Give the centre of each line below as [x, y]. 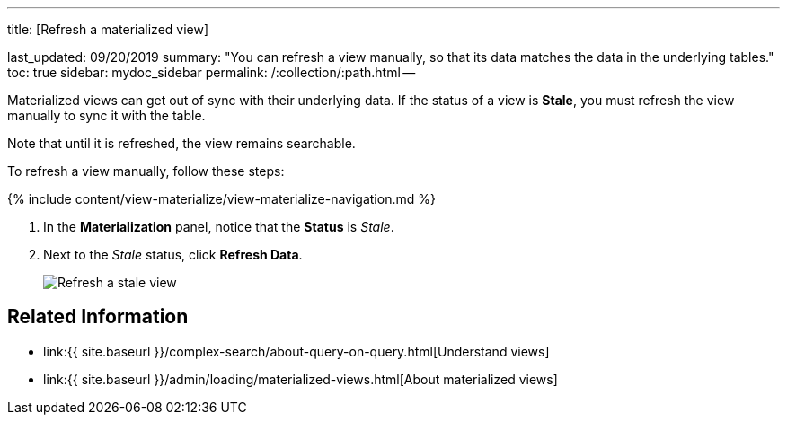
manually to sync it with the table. [106, 115]
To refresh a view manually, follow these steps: [146, 171]
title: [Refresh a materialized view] [108, 29]
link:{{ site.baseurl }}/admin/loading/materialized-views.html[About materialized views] [301, 379]
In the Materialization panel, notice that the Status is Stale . [219, 227]
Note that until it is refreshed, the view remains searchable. [181, 143]
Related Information [98, 317]
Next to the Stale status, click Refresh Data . [173, 255]
